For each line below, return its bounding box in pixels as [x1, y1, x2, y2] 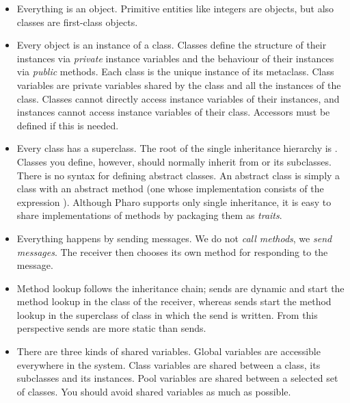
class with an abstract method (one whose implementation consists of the [16, 181, 324, 196]
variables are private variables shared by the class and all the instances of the [16, 77, 341, 92]
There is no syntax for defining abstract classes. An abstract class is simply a [16, 168, 340, 182]
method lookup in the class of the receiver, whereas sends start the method [16, 294, 332, 309]
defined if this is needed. [16, 118, 119, 132]
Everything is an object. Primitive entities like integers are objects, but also [16, 1, 334, 15]
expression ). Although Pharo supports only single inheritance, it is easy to [16, 194, 332, 209]
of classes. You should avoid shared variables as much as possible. [16, 384, 291, 398]
